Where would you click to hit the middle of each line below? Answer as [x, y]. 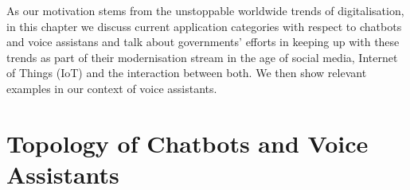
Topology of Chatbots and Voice [187, 143]
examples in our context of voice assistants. [112, 88]
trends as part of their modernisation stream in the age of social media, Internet [202, 57]
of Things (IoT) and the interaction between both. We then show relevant [187, 73]
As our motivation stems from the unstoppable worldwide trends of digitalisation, [205, 10]
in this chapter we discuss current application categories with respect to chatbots [204, 26]
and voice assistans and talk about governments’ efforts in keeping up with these [203, 42]
